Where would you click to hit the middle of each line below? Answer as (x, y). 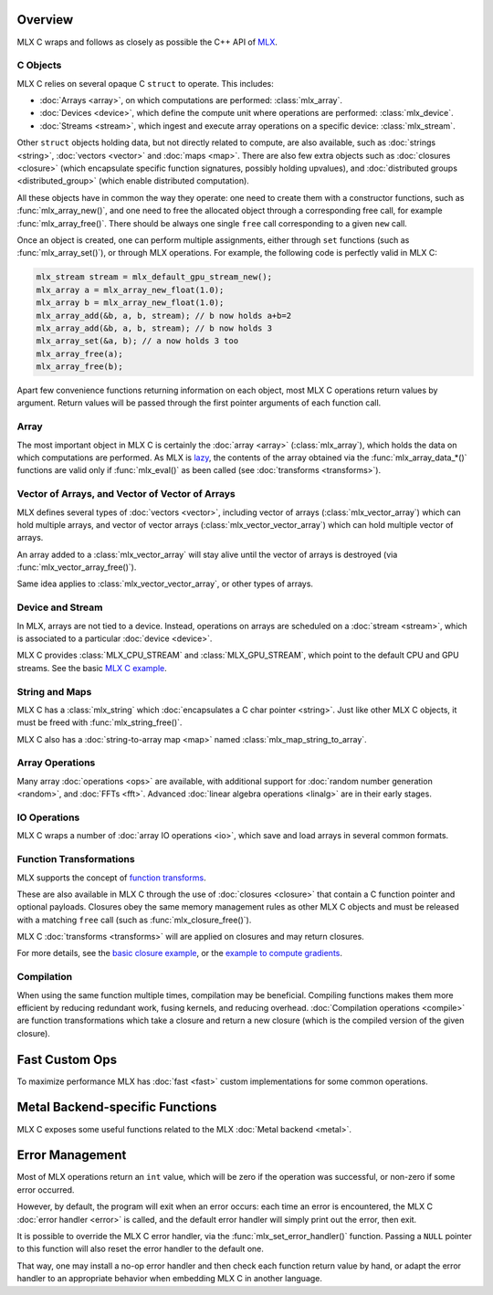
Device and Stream (60, 607)
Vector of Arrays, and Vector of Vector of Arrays (126, 494)
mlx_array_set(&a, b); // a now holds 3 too (137, 341)
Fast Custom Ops (67, 1059)
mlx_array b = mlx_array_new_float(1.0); (130, 303)
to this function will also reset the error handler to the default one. (141, 1249)
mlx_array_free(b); (79, 367)
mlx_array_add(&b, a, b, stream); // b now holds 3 (154, 328)
